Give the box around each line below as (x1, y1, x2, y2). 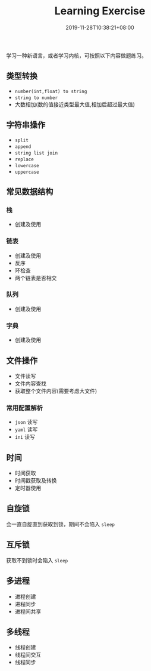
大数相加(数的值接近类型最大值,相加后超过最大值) (14, 100, 136, 108)
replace (14, 156, 34, 162)
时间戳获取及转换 (14, 477, 57, 484)
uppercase (14, 169, 40, 175)
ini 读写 (14, 433, 36, 441)
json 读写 (14, 418, 38, 426)
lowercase (14, 162, 40, 168)
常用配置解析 (6, 404, 43, 412)
